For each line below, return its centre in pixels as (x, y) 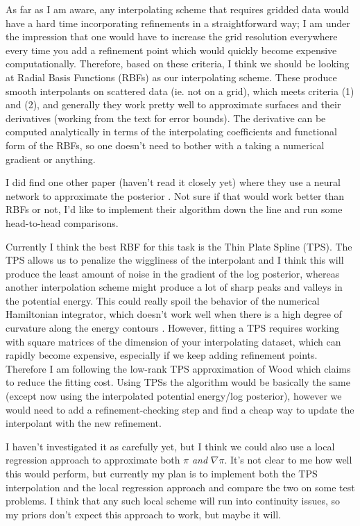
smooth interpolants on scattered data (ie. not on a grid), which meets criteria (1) (180, 91)
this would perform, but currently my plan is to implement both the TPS (162, 473)
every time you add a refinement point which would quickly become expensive (171, 50)
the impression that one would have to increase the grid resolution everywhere (172, 36)
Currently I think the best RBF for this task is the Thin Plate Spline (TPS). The (179, 246)
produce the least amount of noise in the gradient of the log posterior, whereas (173, 273)
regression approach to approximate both (93, 460)
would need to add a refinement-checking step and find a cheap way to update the (180, 409)
